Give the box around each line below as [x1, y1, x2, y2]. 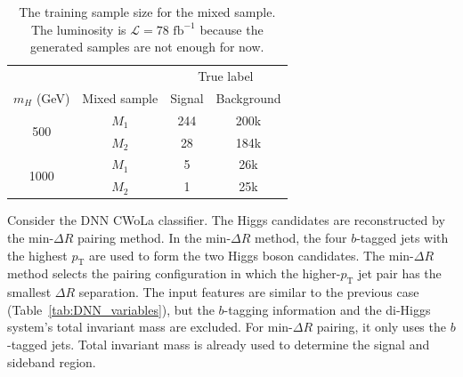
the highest [7, 245, 68, 264]
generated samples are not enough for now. [30, 37, 264, 56]
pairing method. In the [77, 228, 202, 246]
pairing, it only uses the [316, 317, 446, 336]
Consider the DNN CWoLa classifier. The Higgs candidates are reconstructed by [7, 211, 445, 229]
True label [198, 67, 254, 85]
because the [199, 20, 264, 38]
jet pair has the [357, 264, 442, 283]
